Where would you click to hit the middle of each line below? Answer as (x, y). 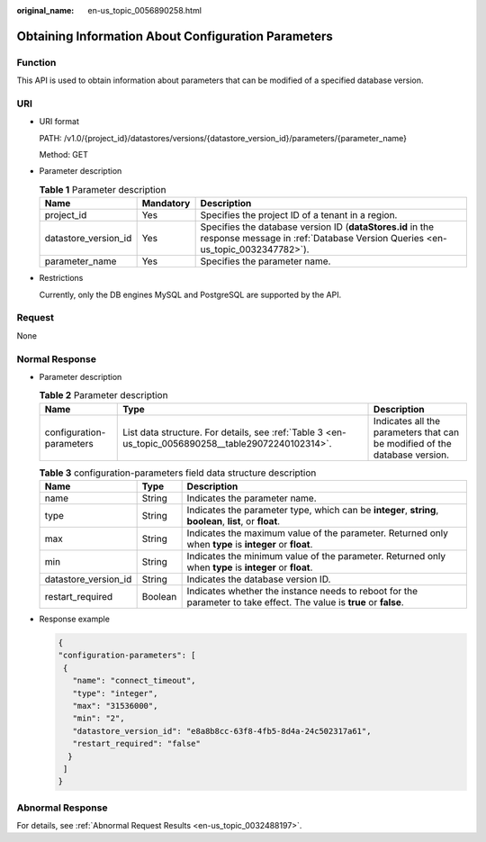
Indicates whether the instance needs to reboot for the (302, 592)
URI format (59, 122)
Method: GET (64, 155)
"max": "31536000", (115, 706)
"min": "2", (99, 719)
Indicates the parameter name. (252, 498)
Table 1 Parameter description (103, 190)
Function (36, 62)
